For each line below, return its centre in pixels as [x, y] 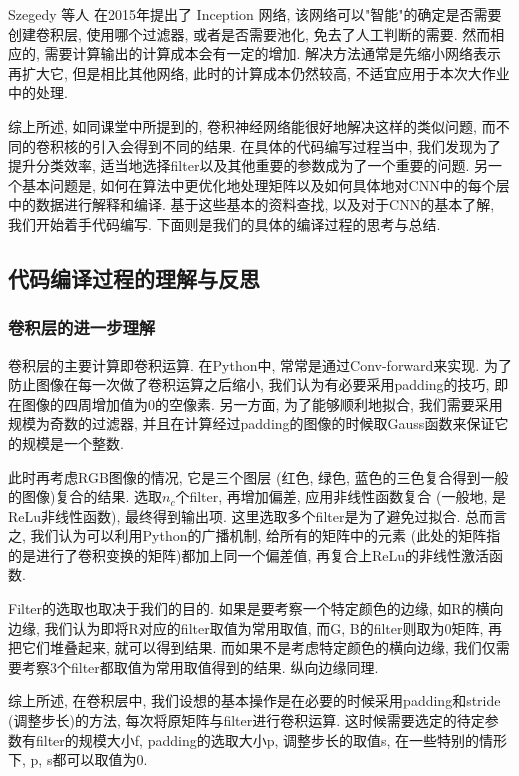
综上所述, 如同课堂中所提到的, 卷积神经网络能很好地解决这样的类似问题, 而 [252, 125]
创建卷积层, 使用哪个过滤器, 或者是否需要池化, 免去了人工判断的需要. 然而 [249, 33]
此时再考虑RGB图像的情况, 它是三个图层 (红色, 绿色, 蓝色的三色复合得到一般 [258, 476]
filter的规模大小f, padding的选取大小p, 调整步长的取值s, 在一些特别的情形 [271, 739]
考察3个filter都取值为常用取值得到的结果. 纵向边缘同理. [200, 666]
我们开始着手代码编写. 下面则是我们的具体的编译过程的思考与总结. [224, 223]
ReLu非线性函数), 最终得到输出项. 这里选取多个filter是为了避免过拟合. [234, 515]
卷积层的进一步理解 [82, 327]
